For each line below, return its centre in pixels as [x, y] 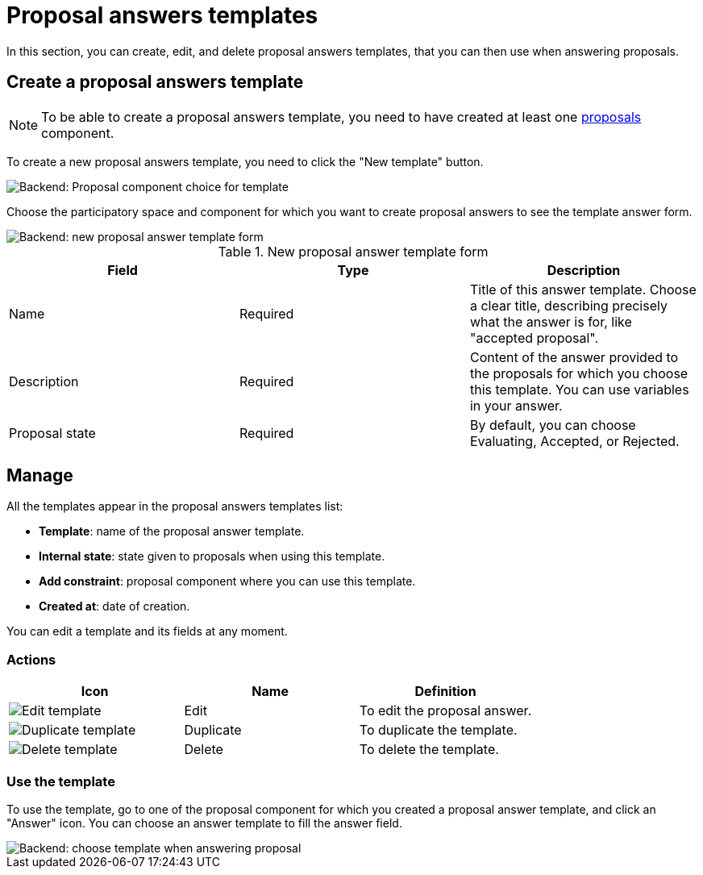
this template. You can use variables [579, 389]
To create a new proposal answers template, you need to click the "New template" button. [245, 161]
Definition [445, 692]
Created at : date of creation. [114, 606]
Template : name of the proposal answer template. [172, 531]
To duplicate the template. [438, 730]
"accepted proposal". [534, 337]
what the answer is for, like [551, 321]
